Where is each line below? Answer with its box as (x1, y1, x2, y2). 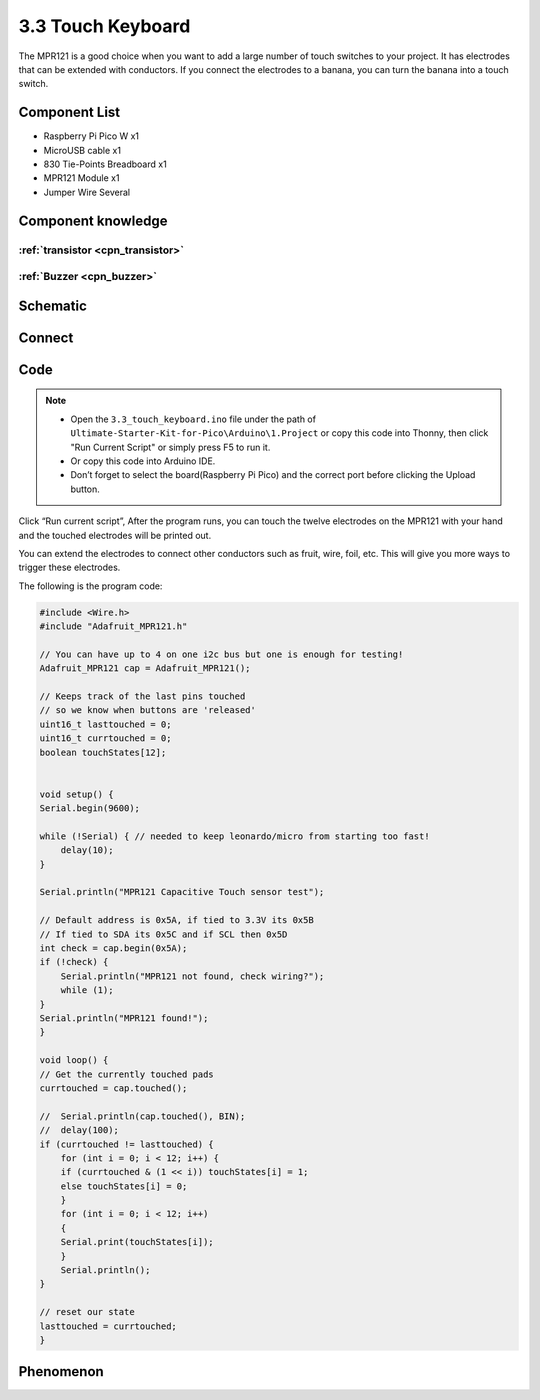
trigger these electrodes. (18, 561, 121, 574)
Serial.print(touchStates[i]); (60, 1236, 214, 1248)
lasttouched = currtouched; (39, 1320, 177, 1332)
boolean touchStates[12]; (39, 746, 167, 758)
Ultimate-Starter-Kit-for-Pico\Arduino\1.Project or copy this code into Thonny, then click (70, 427, 489, 439)
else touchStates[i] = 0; (60, 1180, 188, 1192)
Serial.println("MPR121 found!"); (39, 1012, 209, 1024)
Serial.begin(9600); (39, 803, 140, 814)
